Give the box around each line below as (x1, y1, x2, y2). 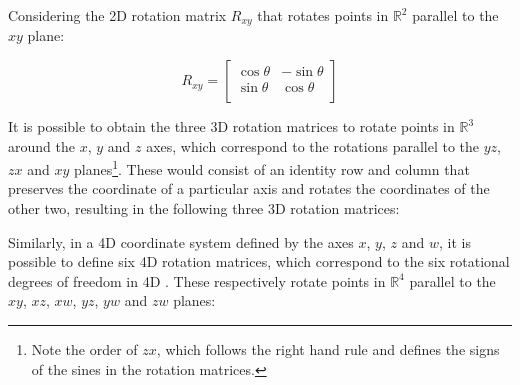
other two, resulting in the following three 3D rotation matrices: (8, 198, 400, 219)
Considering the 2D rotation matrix (8, 5, 227, 25)
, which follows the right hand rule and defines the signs (156, 339, 500, 360)
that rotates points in (257, 5, 389, 25)
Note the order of (31, 339, 138, 360)
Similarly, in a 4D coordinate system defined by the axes (8, 231, 354, 252)
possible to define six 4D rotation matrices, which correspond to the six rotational (8, 251, 510, 272)
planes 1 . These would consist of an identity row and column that (73, 156, 470, 179)
